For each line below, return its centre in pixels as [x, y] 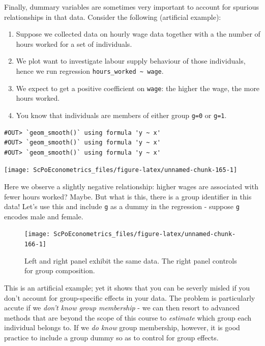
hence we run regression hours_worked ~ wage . [90, 70]
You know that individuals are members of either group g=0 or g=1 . [121, 115]
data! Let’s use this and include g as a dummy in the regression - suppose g [122, 206]
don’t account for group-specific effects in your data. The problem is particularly [130, 297]
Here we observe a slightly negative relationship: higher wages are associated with [131, 186]
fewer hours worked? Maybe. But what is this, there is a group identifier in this [128, 196]
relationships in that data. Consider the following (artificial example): [113, 17]
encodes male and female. [44, 216]
